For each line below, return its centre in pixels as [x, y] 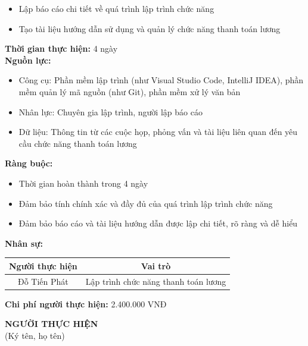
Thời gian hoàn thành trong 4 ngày [83, 183]
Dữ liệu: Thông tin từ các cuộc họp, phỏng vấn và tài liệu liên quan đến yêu [158, 132]
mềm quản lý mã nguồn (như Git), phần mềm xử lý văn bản [130, 91]
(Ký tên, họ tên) [35, 335]
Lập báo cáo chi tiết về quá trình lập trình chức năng [116, 8]
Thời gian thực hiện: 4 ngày [61, 48]
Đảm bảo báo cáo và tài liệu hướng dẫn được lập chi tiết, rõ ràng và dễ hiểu [158, 223]
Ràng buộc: [29, 163]
